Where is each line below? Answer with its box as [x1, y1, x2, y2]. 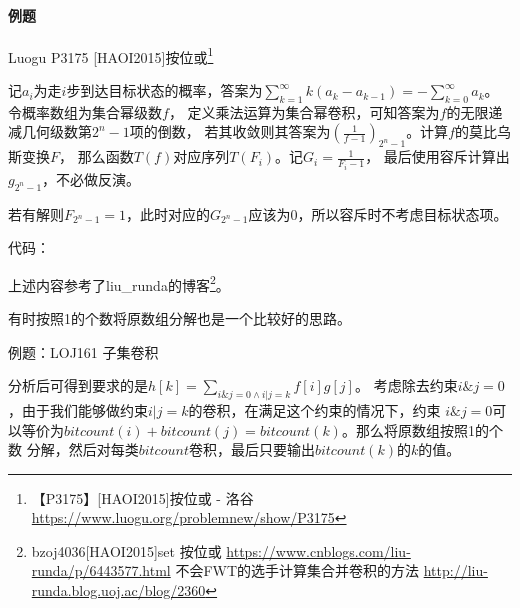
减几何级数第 [8, 121, 92, 142]
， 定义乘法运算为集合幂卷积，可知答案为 [168, 101, 440, 122]
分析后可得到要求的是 [8, 375, 148, 396]
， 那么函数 [59, 146, 134, 167]
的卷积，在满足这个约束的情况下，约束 [188, 399, 441, 420]
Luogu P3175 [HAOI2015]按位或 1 [8, 43, 214, 67]
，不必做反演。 [42, 168, 141, 189]
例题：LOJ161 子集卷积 [8, 341, 159, 362]
